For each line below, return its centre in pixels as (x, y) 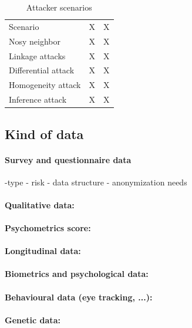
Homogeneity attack (45, 85)
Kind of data (44, 133)
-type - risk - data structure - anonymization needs (96, 182)
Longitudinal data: (43, 251)
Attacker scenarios (59, 7)
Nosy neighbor (35, 41)
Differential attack (42, 70)
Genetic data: (33, 319)
